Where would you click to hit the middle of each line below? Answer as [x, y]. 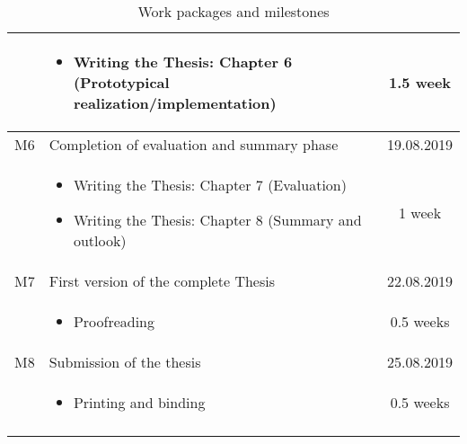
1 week [420, 213]
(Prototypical [121, 82]
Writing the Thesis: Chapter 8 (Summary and [217, 220]
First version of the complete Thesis [162, 281]
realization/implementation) [175, 103]
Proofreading [114, 321]
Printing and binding [139, 402]
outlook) [100, 240]
